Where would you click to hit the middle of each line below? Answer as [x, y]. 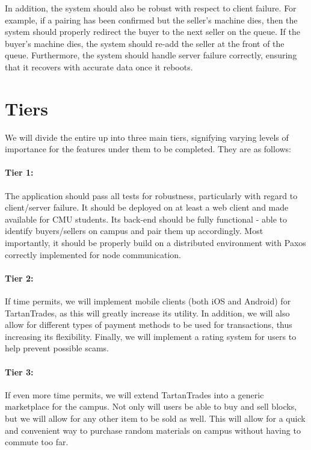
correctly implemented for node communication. [93, 254]
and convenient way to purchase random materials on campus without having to [153, 430]
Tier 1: [19, 172]
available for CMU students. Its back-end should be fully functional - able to [146, 219]
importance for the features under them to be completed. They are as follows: [148, 149]
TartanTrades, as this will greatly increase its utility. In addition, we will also [147, 313]
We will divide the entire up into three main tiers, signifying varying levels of [147, 137]
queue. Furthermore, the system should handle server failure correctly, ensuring [151, 55]
